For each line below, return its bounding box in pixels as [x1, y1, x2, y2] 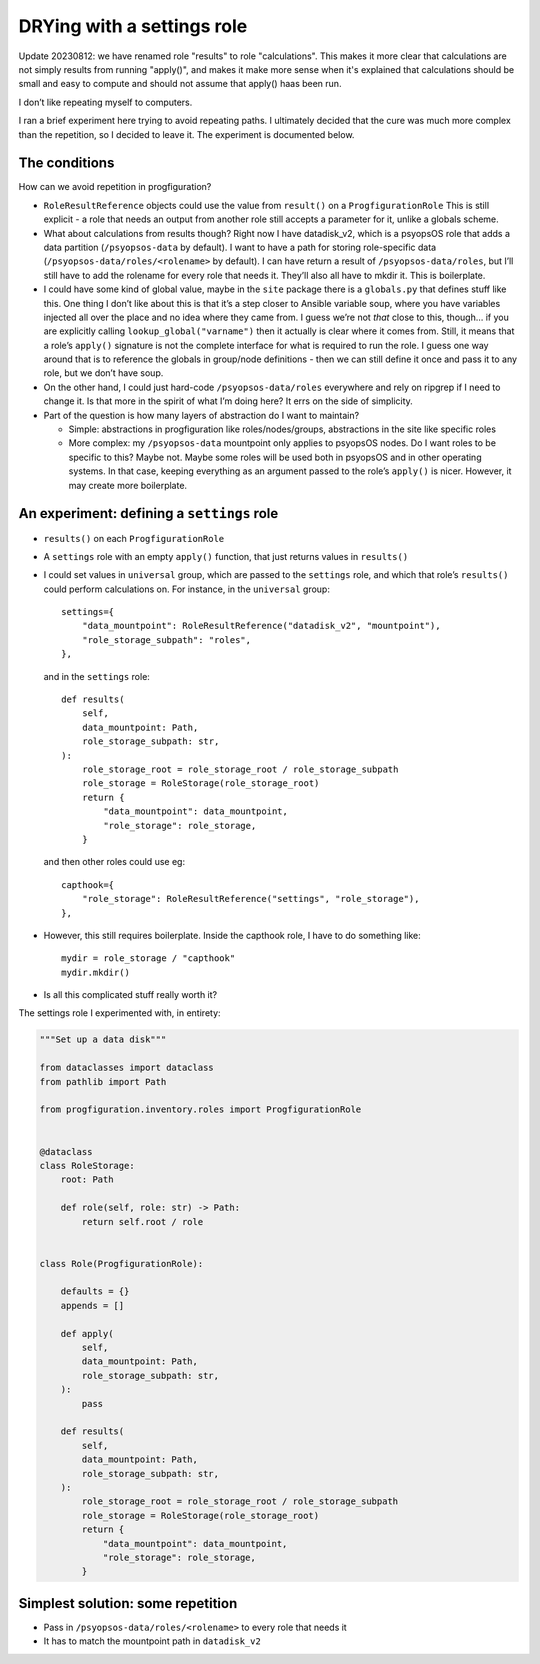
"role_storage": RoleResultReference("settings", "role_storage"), [81, 893, 420, 905]
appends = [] [60, 1300, 125, 1311]
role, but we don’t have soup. [43, 367, 164, 379]
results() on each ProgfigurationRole [43, 532, 225, 544]
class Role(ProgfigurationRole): [39, 1258, 204, 1269]
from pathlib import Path [39, 1076, 167, 1087]
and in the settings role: [43, 670, 150, 682]
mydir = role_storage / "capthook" [61, 953, 236, 964]
